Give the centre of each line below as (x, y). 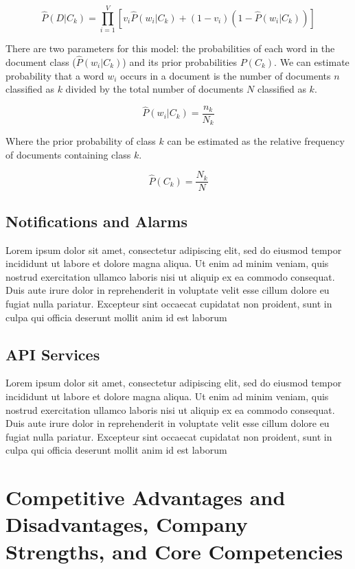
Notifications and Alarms (97, 221)
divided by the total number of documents (154, 89)
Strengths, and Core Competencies (174, 551)
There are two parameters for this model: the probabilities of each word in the (170, 48)
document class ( (41, 61)
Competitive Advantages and (146, 497)
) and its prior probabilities (180, 61)
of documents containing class (68, 154)
